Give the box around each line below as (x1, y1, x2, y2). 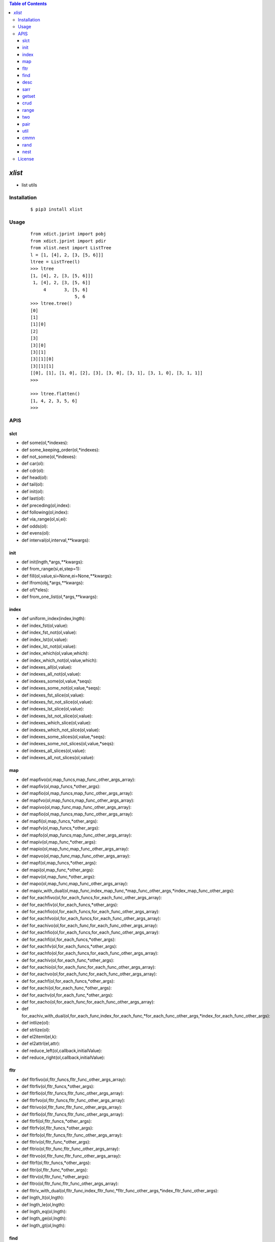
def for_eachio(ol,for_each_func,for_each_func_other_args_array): (21, 964, 156, 970)
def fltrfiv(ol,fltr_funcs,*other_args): (21, 1083, 95, 1089)
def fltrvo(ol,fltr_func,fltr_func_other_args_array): (21, 1153, 121, 1159)
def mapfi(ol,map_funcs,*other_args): (21, 818, 99, 824)
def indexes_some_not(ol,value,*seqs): (21, 685, 101, 691)
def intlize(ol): (21, 1020, 50, 1026)
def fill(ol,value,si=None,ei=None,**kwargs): (21, 573, 112, 579)
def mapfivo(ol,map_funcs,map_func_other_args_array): (21, 776, 136, 782)
